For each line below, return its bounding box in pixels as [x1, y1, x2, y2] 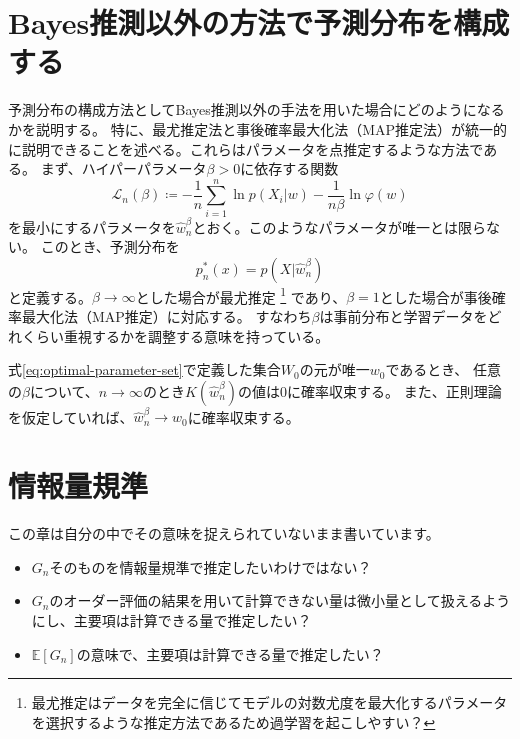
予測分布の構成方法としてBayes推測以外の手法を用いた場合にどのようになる [8, 99, 505, 120]
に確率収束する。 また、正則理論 [287, 380, 502, 401]
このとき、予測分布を [40, 236, 180, 257]
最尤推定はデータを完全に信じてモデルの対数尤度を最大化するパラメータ [31, 692, 508, 713]
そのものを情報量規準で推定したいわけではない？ [49, 556, 372, 577]
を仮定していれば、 [8, 406, 134, 427]
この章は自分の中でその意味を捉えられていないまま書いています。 [8, 523, 440, 544]
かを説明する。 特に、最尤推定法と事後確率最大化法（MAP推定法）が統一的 [8, 118, 508, 139]
